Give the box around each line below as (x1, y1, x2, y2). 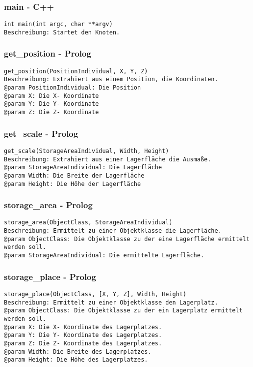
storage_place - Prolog (4, 270, 96, 282)
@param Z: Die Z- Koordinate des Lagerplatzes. (4, 339, 162, 347)
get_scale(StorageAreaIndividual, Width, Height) (4, 147, 169, 154)
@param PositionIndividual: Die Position (4, 84, 141, 92)
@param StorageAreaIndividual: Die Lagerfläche (4, 164, 162, 171)
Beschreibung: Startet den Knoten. (4, 29, 120, 36)
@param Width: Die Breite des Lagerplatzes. (4, 348, 152, 355)
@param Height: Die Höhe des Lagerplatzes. (4, 356, 148, 364)
